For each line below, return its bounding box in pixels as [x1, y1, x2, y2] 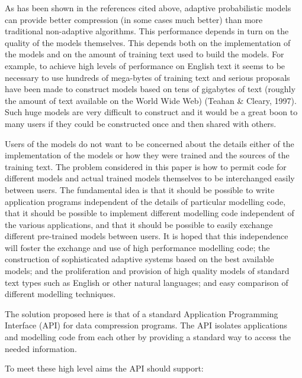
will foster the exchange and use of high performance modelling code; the [5, 241, 270, 253]
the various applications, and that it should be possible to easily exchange [5, 218, 273, 230]
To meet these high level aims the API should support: [5, 362, 204, 374]
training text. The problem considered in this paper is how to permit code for [5, 160, 287, 172]
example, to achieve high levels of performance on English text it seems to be [5, 59, 285, 71]
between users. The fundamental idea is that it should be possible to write [5, 183, 275, 195]
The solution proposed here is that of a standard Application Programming [5, 307, 278, 320]
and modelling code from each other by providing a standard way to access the [5, 331, 291, 343]
